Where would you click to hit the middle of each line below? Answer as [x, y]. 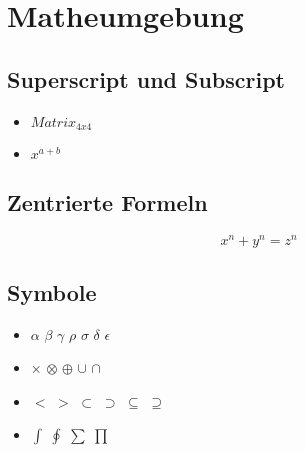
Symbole [52, 291]
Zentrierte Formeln [107, 202]
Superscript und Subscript [146, 78]
